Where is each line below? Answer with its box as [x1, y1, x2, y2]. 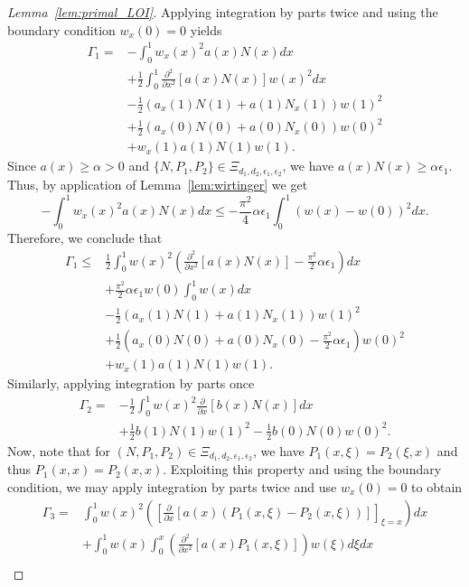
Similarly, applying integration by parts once [7, 374, 255, 393]
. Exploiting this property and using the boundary [163, 460, 442, 479]
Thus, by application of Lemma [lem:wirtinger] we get [7, 175, 308, 194]
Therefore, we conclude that [7, 228, 163, 247]
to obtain [411, 478, 463, 497]
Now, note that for [7, 441, 110, 460]
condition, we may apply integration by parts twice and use [7, 478, 337, 497]
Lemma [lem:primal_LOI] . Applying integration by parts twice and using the [7, 3, 438, 21]
